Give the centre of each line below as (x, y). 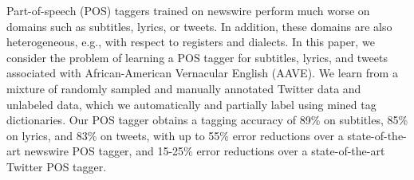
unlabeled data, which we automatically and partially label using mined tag (191, 104)
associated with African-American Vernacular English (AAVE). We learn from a (202, 73)
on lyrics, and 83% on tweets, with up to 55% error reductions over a (175, 135)
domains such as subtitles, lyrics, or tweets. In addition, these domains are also (199, 26)
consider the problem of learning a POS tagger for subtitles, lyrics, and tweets (197, 57)
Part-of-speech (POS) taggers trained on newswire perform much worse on (188, 10)
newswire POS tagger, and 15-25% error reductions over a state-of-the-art (205, 151)
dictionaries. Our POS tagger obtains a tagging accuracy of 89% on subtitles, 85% (207, 120)
